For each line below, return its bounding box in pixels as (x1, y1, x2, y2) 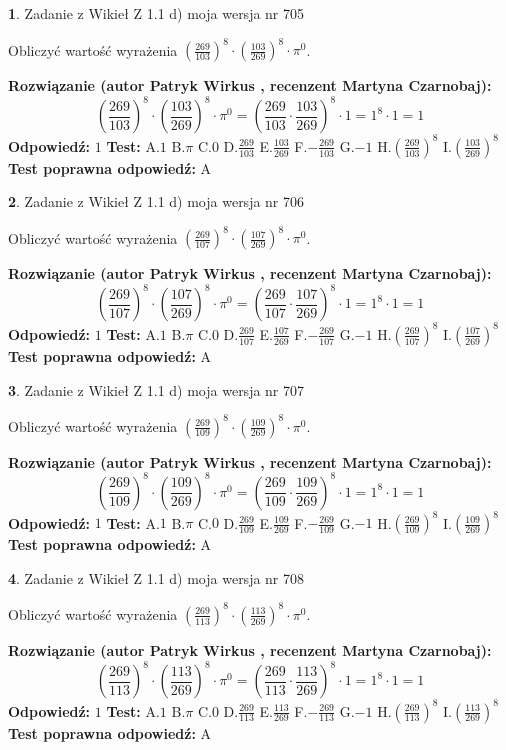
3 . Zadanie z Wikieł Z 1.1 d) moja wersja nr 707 (8, 379, 305, 400)
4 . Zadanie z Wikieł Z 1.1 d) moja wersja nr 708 (8, 567, 305, 588)
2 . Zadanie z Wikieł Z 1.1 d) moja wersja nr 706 (8, 191, 305, 212)
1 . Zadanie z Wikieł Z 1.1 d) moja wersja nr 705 (8, 3, 305, 23)
